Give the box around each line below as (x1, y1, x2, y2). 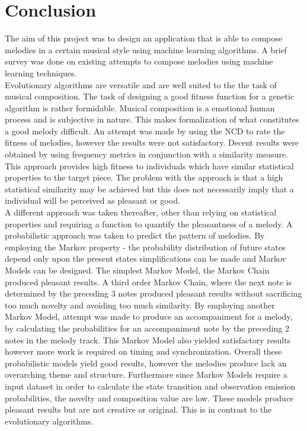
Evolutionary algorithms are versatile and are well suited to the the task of (5, 78, 277, 91)
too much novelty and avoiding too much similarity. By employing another (5, 298, 275, 311)
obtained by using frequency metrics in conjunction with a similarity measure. (5, 148, 289, 160)
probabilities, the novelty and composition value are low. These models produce (5, 391, 294, 404)
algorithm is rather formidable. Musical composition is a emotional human (5, 101, 275, 114)
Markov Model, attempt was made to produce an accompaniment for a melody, (5, 310, 293, 323)
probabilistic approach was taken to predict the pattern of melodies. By (5, 229, 265, 242)
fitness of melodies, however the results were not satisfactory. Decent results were (5, 136, 299, 149)
